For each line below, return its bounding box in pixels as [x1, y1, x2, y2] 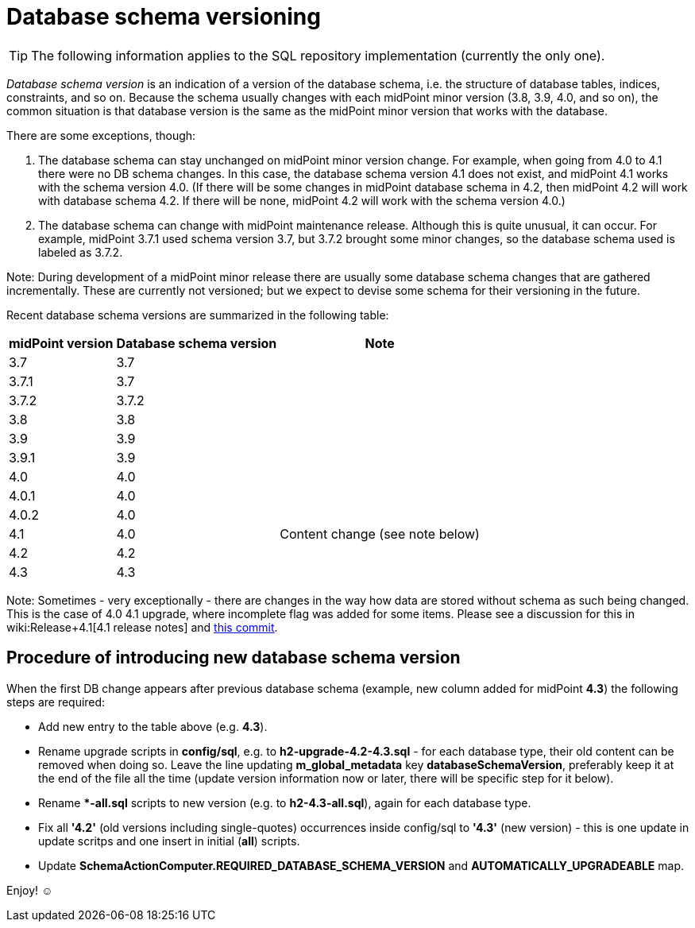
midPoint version [9, 334, 114, 351]
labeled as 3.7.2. [38, 245, 123, 259]
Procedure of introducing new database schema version [6, 648, 461, 668]
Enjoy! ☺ [6, 883, 53, 897]
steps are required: [6, 694, 106, 709]
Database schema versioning [6, 3, 321, 30]
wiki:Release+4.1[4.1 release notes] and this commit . [6, 620, 278, 634]
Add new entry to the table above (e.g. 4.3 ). [38, 719, 268, 733]
